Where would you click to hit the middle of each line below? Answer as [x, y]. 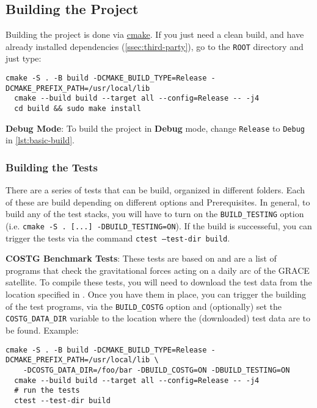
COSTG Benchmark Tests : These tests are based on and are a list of [141, 258]
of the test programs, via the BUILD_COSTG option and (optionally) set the [144, 306]
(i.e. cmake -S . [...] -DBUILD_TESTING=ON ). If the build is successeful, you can [159, 225]
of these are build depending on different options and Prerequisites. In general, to [158, 202]
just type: [24, 58]
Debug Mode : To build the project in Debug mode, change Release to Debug [155, 128]
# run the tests [47, 391]
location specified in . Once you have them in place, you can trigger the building [156, 294]
